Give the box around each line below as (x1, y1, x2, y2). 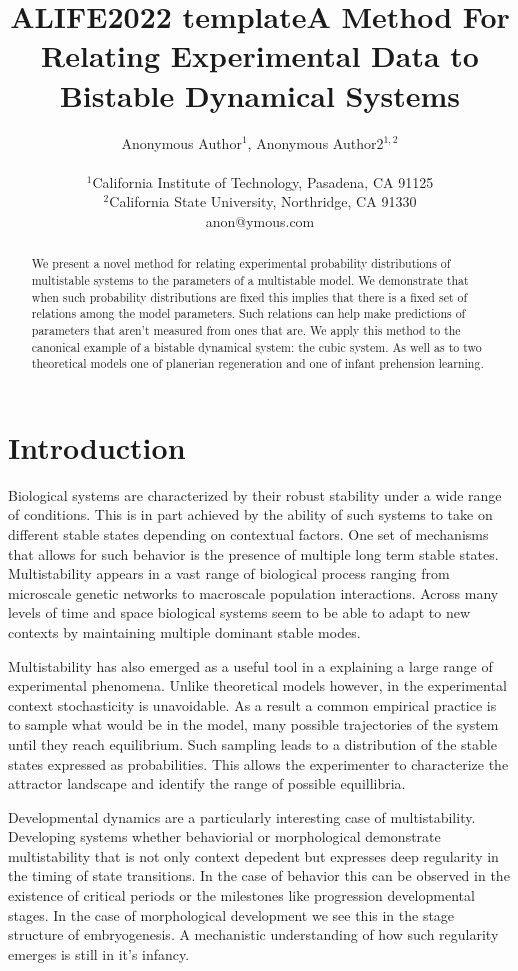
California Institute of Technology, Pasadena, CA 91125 (92, 171, 434, 192)
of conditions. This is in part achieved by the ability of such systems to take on (8, 504, 493, 525)
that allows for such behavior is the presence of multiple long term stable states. (8, 543, 499, 564)
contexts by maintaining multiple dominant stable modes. (8, 621, 361, 642)
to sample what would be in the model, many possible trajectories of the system (8, 714, 499, 735)
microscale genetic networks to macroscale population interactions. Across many (8, 582, 499, 603)
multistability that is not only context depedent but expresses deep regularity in (8, 845, 499, 866)
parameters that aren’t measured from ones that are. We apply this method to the (31, 321, 461, 338)
